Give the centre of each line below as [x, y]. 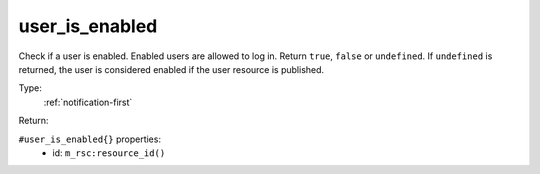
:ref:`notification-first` [88, 102]
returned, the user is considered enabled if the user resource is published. [171, 69]
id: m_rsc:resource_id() [109, 152]
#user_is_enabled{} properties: [90, 139]
